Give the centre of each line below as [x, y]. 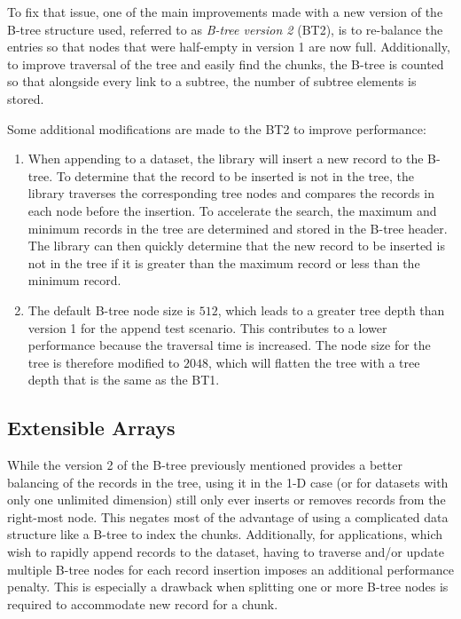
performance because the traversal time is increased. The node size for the [229, 345]
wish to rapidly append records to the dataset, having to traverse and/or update [226, 552]
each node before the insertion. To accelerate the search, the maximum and [232, 210]
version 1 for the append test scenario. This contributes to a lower [207, 327]
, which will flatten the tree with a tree [314, 362]
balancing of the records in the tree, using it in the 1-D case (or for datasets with [228, 482]
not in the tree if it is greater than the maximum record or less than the [224, 262]
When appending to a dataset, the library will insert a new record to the [226, 159]
